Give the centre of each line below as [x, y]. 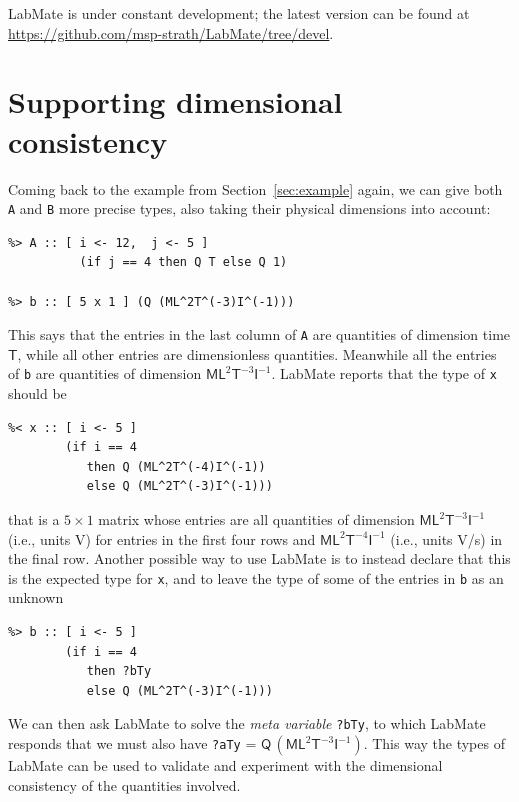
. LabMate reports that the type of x [384, 373]
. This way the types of [434, 743]
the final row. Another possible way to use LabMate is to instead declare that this [259, 558]
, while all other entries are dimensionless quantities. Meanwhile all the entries [257, 353]
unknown [36, 597]
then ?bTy [119, 671]
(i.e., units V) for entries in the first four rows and [162, 538]
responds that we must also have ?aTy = [132, 743]
